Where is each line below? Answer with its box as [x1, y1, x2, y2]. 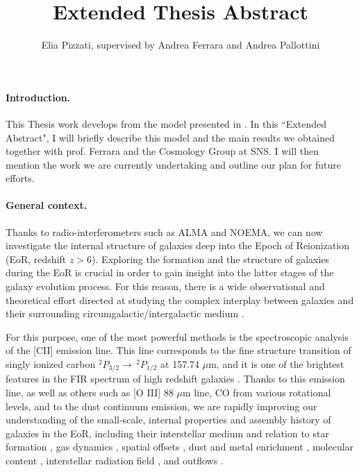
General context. [6, 198, 87, 212]
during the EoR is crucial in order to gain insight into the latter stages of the [6, 265, 334, 280]
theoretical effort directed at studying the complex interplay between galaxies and [6, 292, 354, 307]
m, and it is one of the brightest [208, 357, 344, 371]
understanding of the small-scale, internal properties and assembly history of [6, 412, 331, 427]
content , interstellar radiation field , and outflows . [6, 453, 224, 468]
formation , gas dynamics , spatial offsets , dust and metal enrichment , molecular [6, 439, 354, 454]
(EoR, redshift [6, 251, 67, 266]
